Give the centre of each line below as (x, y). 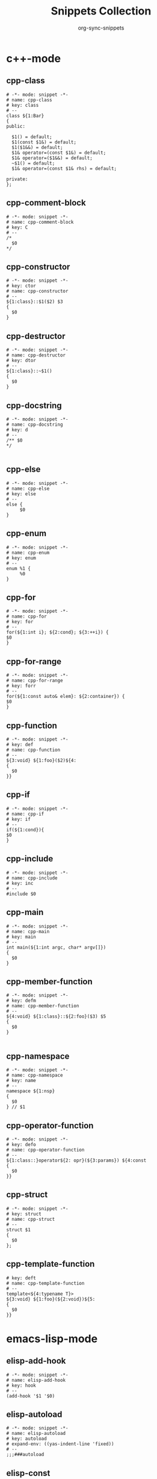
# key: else (21, 494)
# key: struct (24, 1214)
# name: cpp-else (28, 489)
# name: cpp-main (28, 931)
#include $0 (21, 894)
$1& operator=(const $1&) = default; (59, 153)
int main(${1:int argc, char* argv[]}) (56, 947)
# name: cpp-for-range (35, 681)
